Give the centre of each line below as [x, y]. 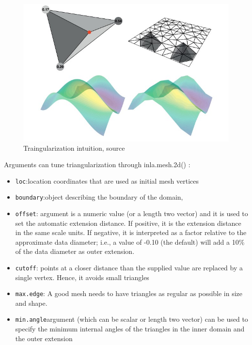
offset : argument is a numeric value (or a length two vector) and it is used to [132, 213]
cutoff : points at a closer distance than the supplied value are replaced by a [129, 267]
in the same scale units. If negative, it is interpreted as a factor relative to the [131, 232]
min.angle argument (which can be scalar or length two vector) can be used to [132, 319]
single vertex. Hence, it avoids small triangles [82, 277]
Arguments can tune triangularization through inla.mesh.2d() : [97, 164]
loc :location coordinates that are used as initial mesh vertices [107, 180]
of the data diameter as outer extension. [75, 251]
